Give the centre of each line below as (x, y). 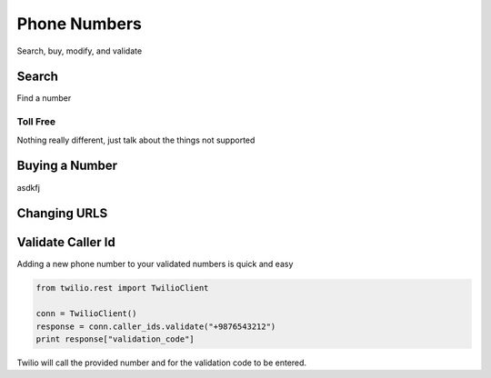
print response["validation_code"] (115, 339)
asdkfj (29, 187)
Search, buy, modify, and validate (80, 51)
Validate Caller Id (66, 242)
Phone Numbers (80, 24)
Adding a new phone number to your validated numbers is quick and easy (155, 264)
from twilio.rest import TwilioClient (122, 288)
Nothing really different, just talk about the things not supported (136, 140)
